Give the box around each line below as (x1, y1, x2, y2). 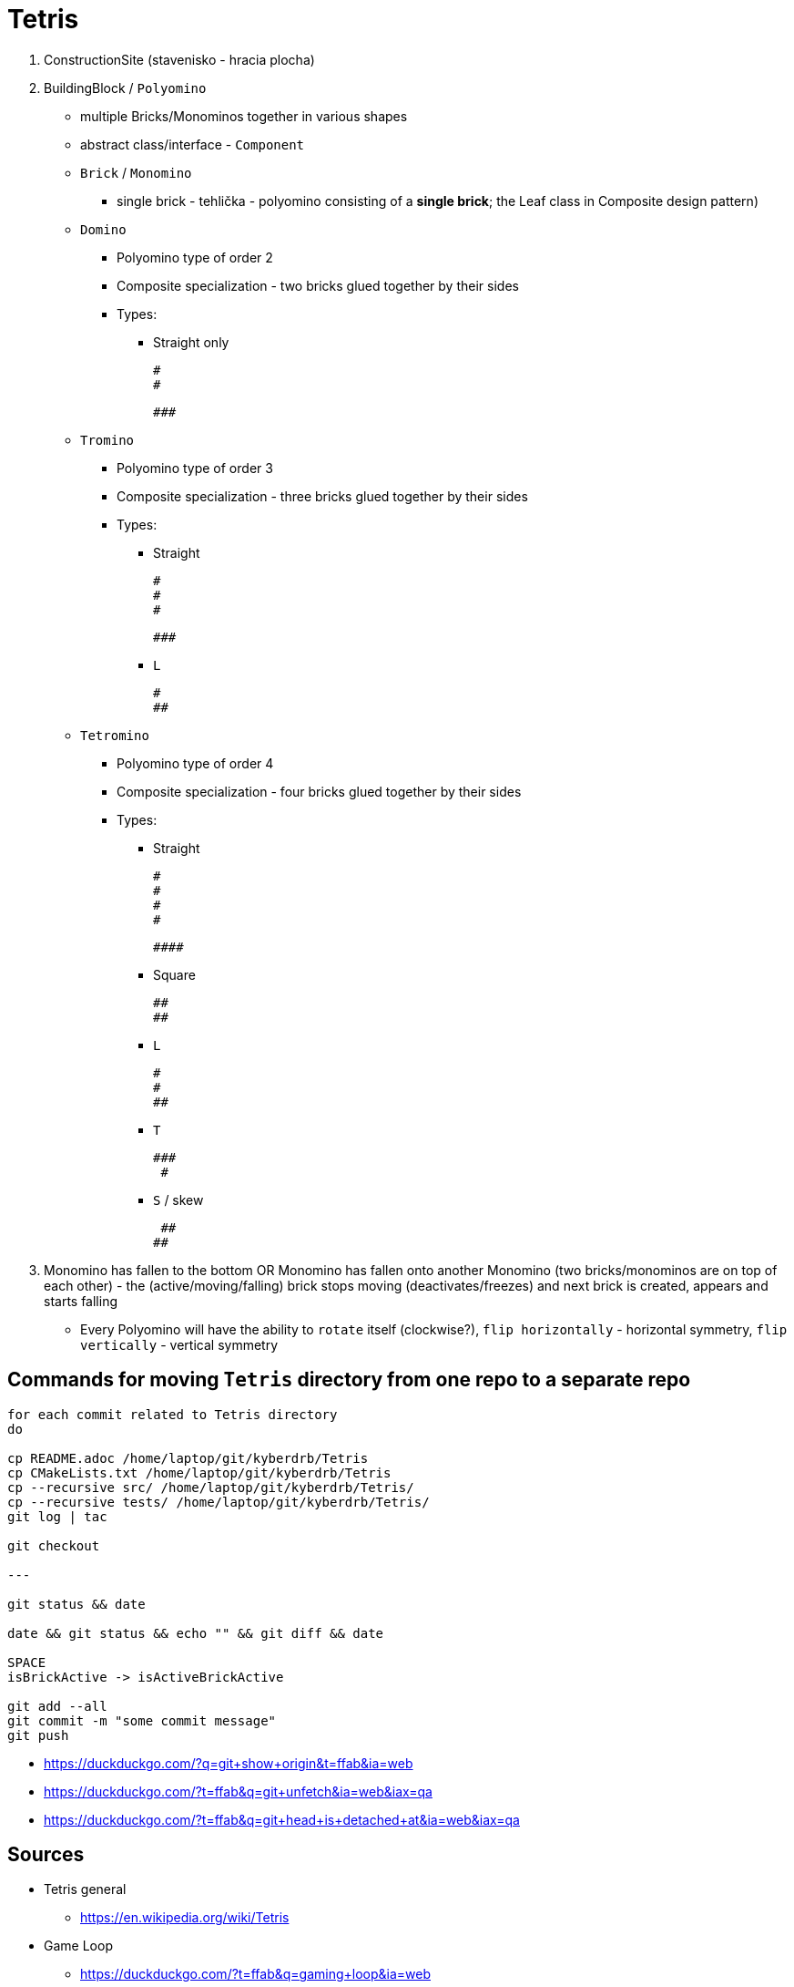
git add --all (7, 1698, 107, 1714)
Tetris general (44, 1881, 127, 1898)
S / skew (153, 1191, 204, 1208)
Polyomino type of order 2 (117, 249, 273, 265)
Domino (80, 221, 127, 237)
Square (153, 966, 196, 983)
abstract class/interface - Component (80, 136, 305, 152)
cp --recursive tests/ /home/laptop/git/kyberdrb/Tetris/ (7, 1494, 430, 1509)
